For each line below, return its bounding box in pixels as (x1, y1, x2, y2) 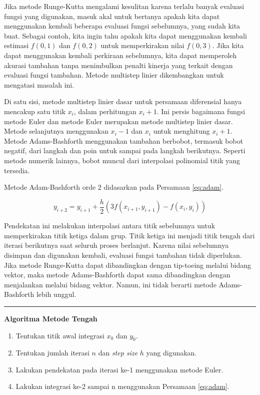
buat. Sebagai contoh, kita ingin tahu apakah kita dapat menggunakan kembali (4, 30, 247, 41)
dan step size (98, 347, 138, 358)
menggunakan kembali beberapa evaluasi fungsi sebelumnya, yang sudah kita (4, 21, 240, 31)
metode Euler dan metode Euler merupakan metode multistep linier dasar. (4, 116, 233, 126)
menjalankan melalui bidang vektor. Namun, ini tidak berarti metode (4, 279, 216, 289)
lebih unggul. (36, 289, 76, 299)
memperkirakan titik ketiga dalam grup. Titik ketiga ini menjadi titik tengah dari (4, 230, 255, 240)
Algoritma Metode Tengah (4, 313, 97, 323)
